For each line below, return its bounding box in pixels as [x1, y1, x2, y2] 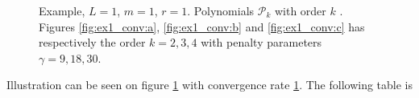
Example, [39, 2, 85, 18]
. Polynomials [187, 2, 255, 18]
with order [274, 2, 326, 18]
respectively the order [39, 34, 146, 51]
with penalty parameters [201, 34, 322, 51]
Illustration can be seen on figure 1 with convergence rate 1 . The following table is [6, 76, 413, 93]
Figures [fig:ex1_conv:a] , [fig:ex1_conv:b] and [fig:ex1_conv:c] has [39, 18, 365, 35]
